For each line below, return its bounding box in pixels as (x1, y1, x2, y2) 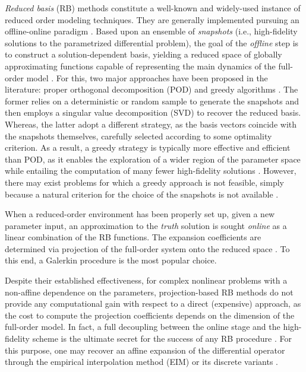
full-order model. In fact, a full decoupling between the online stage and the (5, 320, 280, 333)
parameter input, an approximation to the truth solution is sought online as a (5, 219, 287, 231)
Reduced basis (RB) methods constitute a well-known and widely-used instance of (5, 2, 301, 14)
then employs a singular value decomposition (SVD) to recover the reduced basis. (5, 106, 301, 119)
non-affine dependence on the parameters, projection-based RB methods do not (5, 285, 294, 298)
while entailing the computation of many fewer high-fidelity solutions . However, (5, 164, 296, 177)
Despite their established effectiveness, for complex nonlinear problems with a (5, 274, 288, 287)
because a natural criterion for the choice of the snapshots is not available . (5, 187, 279, 200)
